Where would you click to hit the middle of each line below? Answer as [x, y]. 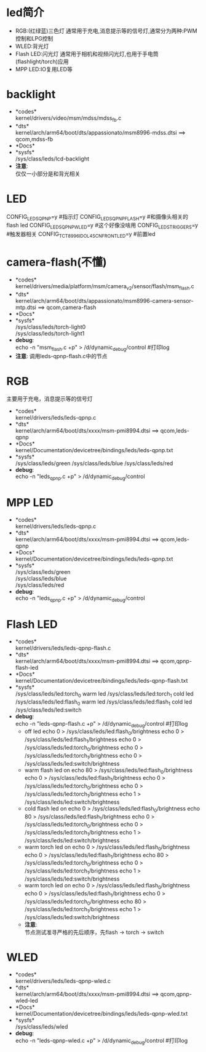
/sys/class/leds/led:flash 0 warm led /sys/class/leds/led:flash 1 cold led [104, 702]
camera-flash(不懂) [57, 262]
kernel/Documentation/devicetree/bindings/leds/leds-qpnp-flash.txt [101, 680]
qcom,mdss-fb [34, 139]
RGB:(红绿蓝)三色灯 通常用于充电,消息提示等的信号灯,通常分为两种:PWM [106, 31]
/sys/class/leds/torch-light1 [50, 333]
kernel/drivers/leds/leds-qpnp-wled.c [63, 981]
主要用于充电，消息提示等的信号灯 [50, 399]
